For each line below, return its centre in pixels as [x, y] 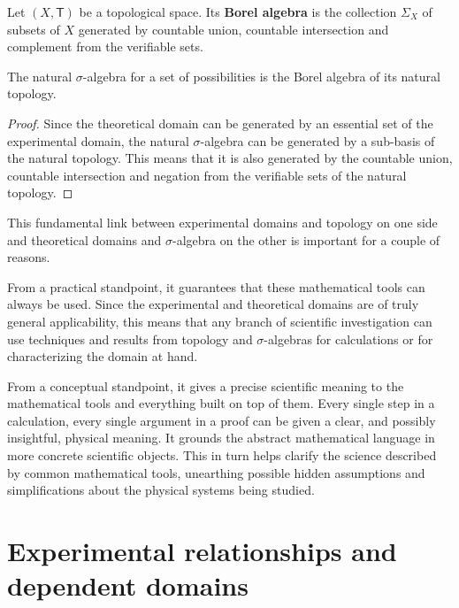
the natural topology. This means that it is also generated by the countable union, [230, 158]
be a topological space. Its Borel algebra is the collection [238, 12]
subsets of [34, 29]
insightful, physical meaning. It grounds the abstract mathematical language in [221, 438]
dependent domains [128, 585]
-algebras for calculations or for [348, 339]
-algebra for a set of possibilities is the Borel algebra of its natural [261, 76]
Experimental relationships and [202, 551]
